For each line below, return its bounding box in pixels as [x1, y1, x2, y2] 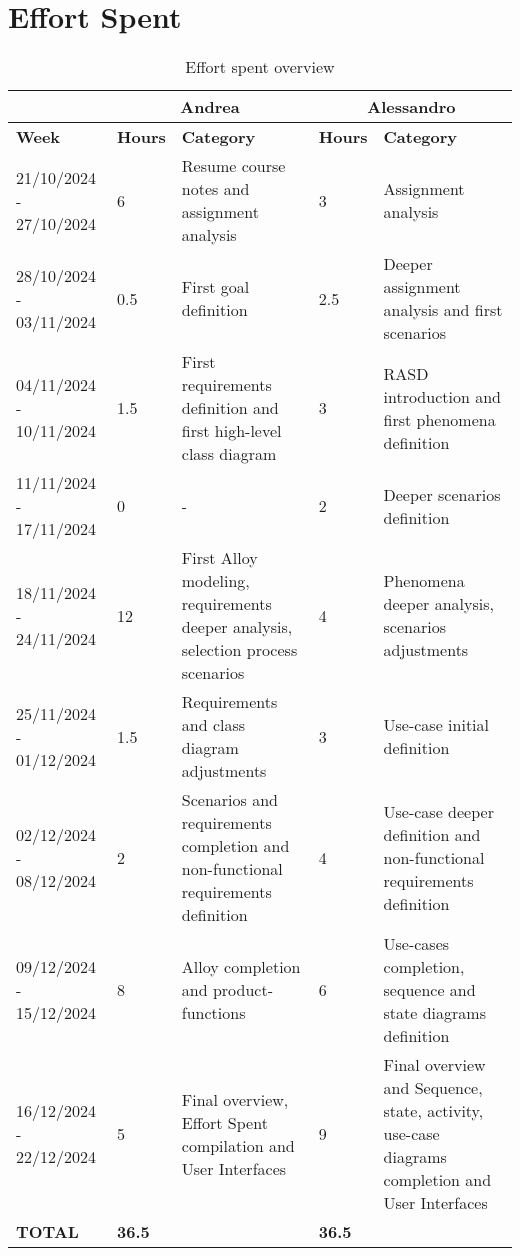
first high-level [181, 419, 282, 443]
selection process [181, 638, 298, 662]
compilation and [181, 1133, 295, 1157]
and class [181, 713, 246, 737]
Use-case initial [383, 713, 490, 737]
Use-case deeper [383, 799, 494, 823]
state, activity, [383, 1099, 484, 1123]
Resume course [181, 154, 286, 178]
